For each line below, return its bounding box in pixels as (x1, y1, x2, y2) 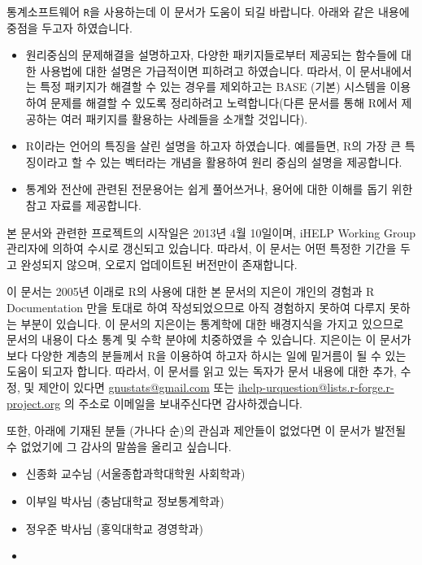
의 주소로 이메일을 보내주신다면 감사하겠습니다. (63, 394, 302, 411)
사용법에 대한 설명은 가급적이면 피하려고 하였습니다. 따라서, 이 (40, 62, 356, 79)
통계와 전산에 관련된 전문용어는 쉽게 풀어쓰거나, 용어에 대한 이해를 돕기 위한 (25, 180, 413, 198)
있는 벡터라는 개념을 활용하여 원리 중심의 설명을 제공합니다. (100, 153, 402, 170)
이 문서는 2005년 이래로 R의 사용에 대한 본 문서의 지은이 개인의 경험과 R (7, 283, 375, 300)
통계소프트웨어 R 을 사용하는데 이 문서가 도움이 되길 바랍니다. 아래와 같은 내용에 (7, 3, 410, 20)
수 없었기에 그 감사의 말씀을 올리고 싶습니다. (7, 437, 232, 454)
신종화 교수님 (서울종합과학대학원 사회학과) (25, 465, 246, 482)
